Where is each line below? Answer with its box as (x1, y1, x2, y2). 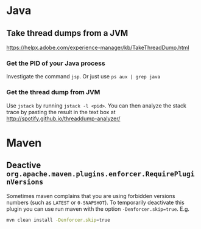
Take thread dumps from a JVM (6, 28, 129, 38)
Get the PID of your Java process (6, 59, 105, 67)
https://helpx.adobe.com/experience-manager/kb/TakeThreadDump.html (6, 44, 189, 51)
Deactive (6, 160, 41, 171)
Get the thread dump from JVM (6, 88, 100, 97)
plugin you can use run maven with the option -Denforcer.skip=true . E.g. (6, 205, 190, 213)
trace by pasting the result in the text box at (6, 108, 116, 115)
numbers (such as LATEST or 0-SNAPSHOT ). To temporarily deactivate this (6, 199, 185, 206)
